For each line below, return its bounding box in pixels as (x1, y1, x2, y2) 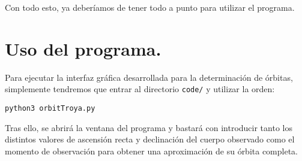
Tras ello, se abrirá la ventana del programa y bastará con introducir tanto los (5, 121, 292, 133)
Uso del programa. (5, 36, 162, 60)
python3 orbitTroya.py (5, 104, 95, 113)
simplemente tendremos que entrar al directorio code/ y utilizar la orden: (5, 83, 275, 95)
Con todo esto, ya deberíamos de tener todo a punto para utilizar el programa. (5, 1, 295, 13)
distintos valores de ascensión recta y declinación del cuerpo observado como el (5, 133, 295, 145)
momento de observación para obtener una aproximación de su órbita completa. (5, 144, 298, 157)
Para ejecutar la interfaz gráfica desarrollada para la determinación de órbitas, (5, 71, 293, 83)
